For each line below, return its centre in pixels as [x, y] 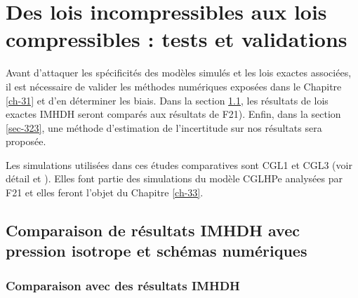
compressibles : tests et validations [177, 39]
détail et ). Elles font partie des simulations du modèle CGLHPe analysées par [174, 178]
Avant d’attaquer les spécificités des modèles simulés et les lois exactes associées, [179, 73]
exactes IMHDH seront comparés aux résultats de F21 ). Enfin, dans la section [173, 114]
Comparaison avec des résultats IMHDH [123, 285]
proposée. [26, 141]
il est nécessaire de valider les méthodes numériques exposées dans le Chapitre [174, 86]
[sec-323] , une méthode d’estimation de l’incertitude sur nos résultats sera [164, 127]
